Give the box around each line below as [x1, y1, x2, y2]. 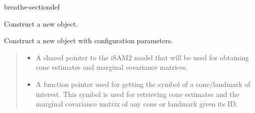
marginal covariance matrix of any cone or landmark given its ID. [36, 98, 238, 109]
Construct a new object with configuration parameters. [4, 35, 173, 46]
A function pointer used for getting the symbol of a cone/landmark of [36, 78, 250, 89]
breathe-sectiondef [4, 2, 60, 12]
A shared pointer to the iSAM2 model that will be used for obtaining [36, 52, 249, 62]
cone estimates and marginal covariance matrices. [36, 62, 188, 72]
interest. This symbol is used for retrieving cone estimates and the [36, 88, 239, 99]
